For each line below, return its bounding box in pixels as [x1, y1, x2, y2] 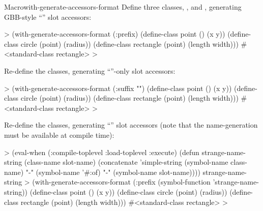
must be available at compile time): [4, 129, 114, 140]
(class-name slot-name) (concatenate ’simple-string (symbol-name [24, 157, 228, 167]
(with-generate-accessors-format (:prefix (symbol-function [32, 176, 211, 187]
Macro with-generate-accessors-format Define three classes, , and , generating [4, 2, 242, 12]
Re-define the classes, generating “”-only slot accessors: [4, 65, 176, 76]
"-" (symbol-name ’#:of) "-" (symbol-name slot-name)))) [25, 166, 200, 177]
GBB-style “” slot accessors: [4, 11, 92, 22]
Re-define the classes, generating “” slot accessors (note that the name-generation [4, 119, 258, 130]
